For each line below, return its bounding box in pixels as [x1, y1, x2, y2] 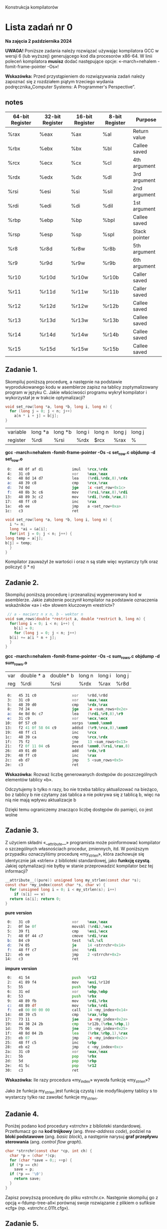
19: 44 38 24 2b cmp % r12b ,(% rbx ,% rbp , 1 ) [5, 1021, 130, 1027]
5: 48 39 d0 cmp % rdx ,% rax [7, 702, 108, 707]
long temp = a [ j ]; [5, 536, 43, 541]
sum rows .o [5, 660, 27, 667]
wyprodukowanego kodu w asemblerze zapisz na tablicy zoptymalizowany [5, 384, 159, 390]
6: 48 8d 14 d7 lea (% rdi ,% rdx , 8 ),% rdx [7, 476, 128, 481]
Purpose [136, 116, 157, 123]
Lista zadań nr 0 [5, 22, 73, 33]
